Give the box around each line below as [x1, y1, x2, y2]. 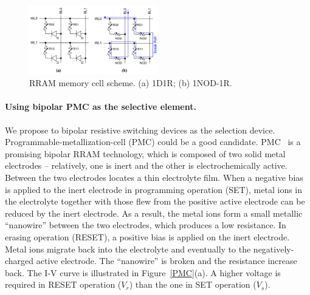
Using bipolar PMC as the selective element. [5, 100, 196, 113]
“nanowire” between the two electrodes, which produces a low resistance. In [5, 219, 286, 231]
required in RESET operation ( [5, 278, 122, 291]
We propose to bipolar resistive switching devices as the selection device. [5, 123, 275, 136]
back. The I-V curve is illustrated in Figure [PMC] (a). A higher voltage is [5, 266, 281, 279]
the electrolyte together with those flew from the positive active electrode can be [5, 195, 305, 208]
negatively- [253, 242, 294, 255]
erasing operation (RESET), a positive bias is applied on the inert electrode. [5, 231, 290, 243]
